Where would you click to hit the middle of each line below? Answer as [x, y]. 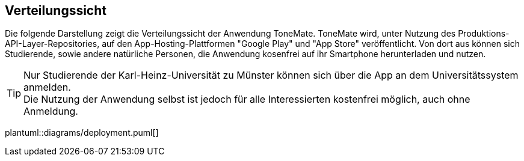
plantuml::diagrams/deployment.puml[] [82, 133]
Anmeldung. [51, 111]
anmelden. [47, 87]
